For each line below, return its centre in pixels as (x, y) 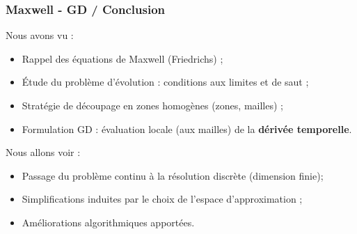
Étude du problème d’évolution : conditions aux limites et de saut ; (165, 82)
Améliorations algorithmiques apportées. (108, 222)
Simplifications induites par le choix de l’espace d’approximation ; (162, 199)
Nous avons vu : (40, 35)
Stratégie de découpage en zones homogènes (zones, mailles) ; (152, 105)
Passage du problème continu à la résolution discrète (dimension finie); (173, 175)
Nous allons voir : (43, 152)
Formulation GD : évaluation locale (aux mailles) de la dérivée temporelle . (187, 128)
